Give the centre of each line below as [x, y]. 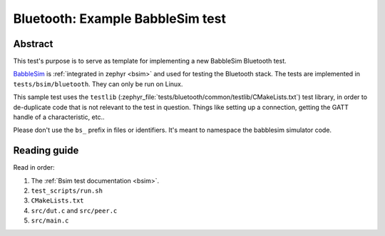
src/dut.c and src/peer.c [74, 210]
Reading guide [46, 151]
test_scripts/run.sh [67, 191]
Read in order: [34, 168]
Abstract [33, 44]
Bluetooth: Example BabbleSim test [119, 19]
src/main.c [50, 221]
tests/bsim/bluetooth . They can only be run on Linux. [98, 84]
